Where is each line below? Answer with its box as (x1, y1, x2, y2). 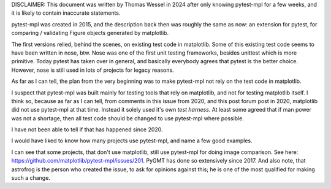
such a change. (11, 174, 50, 182)
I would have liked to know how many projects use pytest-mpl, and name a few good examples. (11, 137, 253, 144)
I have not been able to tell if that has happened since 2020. (11, 126, 163, 133)
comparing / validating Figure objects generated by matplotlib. (11, 29, 169, 37)
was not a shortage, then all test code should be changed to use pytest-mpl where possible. (11, 114, 245, 122)
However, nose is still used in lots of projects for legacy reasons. (11, 66, 174, 74)
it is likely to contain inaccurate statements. (11, 9, 121, 17)
